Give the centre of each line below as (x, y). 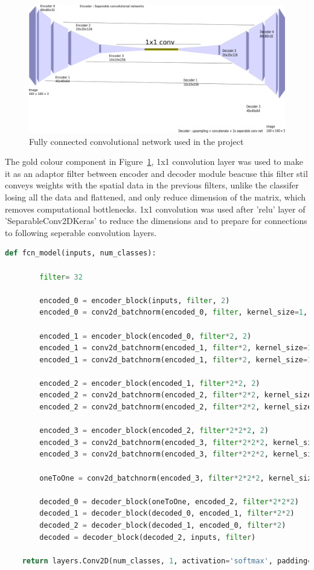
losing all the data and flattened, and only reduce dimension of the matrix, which (155, 197)
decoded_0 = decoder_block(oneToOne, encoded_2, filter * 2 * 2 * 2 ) (169, 501)
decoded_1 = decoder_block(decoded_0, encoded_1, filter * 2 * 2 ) (167, 514)
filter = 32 (61, 277)
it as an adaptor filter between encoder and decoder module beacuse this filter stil (156, 173)
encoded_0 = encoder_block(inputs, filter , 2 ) (135, 300)
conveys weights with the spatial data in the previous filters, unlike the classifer (152, 185)
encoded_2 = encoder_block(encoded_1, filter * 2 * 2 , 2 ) (150, 383)
